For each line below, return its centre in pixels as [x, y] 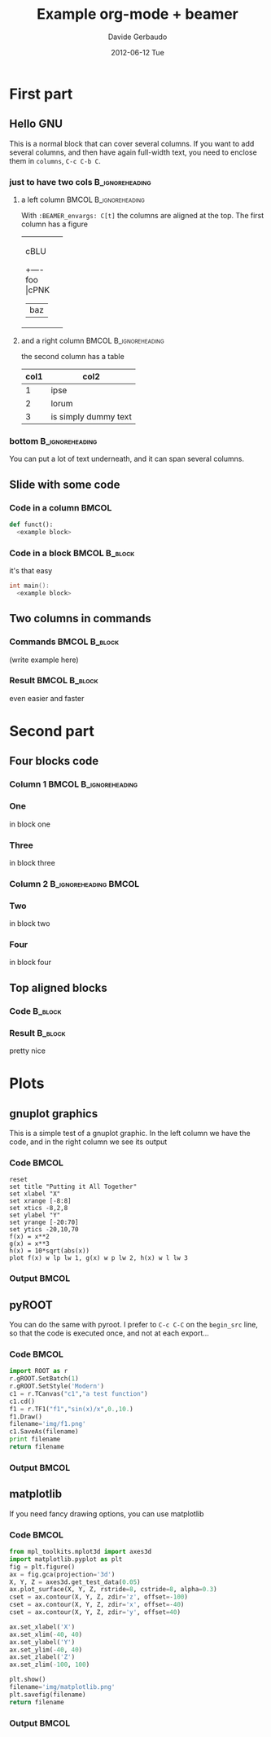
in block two [30, 923]
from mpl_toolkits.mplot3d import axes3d [81, 1552]
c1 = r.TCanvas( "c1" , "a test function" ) [79, 1393]
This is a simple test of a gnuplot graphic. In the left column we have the [130, 1134]
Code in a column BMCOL [61, 507]
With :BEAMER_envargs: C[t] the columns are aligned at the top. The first [142, 216]
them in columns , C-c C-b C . [55, 160]
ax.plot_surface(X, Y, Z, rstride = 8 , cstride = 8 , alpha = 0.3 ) [114, 1590]
